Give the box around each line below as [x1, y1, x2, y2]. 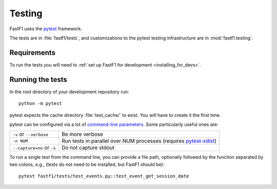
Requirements [9, 48, 56, 57]
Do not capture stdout [62, 144, 115, 151]
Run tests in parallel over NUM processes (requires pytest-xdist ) [62, 137, 216, 144]
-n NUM [12, 138, 28, 143]
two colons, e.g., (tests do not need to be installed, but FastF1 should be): [9, 161, 165, 167]
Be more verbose [62, 131, 104, 138]
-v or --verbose [12, 131, 49, 138]
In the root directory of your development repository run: [9, 89, 129, 95]
